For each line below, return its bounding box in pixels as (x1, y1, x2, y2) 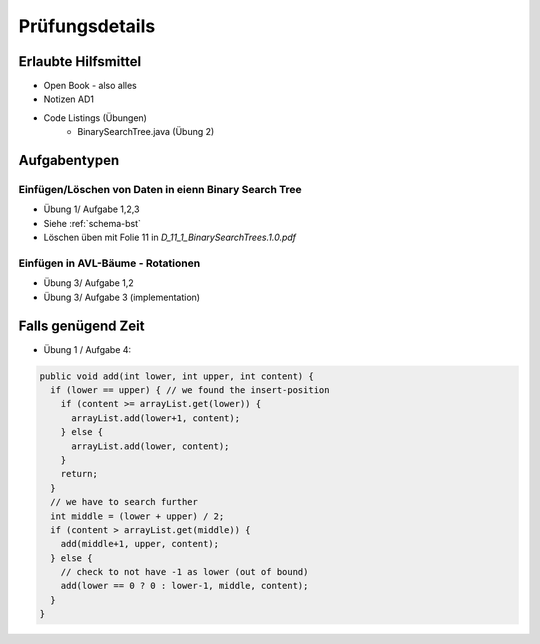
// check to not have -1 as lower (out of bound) (60, 566, 309, 578)
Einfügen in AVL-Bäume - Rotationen (18, 256, 201, 270)
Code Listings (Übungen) (43, 111, 147, 124)
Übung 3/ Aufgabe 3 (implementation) (43, 291, 200, 303)
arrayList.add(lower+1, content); (71, 412, 240, 424)
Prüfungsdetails (18, 15, 156, 37)
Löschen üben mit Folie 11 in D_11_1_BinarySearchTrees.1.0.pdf (43, 231, 297, 244)
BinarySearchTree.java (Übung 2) (77, 126, 215, 138)
